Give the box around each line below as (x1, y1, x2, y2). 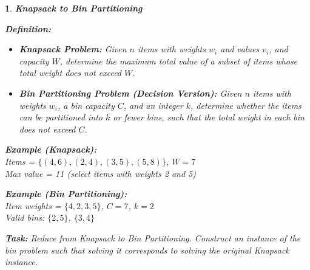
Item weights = (5, 199, 61, 212)
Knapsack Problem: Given (19, 43, 127, 55)
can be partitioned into (19, 111, 103, 123)
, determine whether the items (190, 99, 302, 111)
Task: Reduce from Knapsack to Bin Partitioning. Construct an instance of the (5, 231, 301, 244)
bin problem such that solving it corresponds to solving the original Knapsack (5, 243, 289, 256)
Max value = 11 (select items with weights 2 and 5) (5, 167, 196, 179)
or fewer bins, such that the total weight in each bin (113, 111, 305, 123)
